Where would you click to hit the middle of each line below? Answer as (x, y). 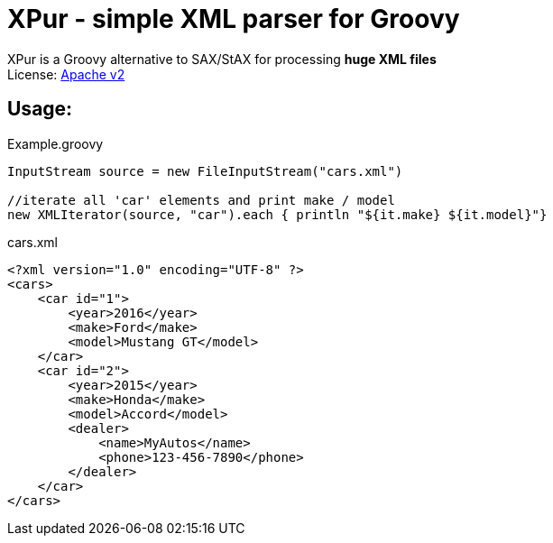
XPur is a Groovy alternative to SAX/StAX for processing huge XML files (222, 59)
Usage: (40, 109)
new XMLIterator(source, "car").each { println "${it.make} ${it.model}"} (277, 214)
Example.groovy (55, 143)
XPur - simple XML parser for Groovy (234, 19)
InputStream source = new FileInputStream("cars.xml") (205, 171)
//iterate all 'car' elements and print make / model (201, 200)
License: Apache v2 (66, 74)
